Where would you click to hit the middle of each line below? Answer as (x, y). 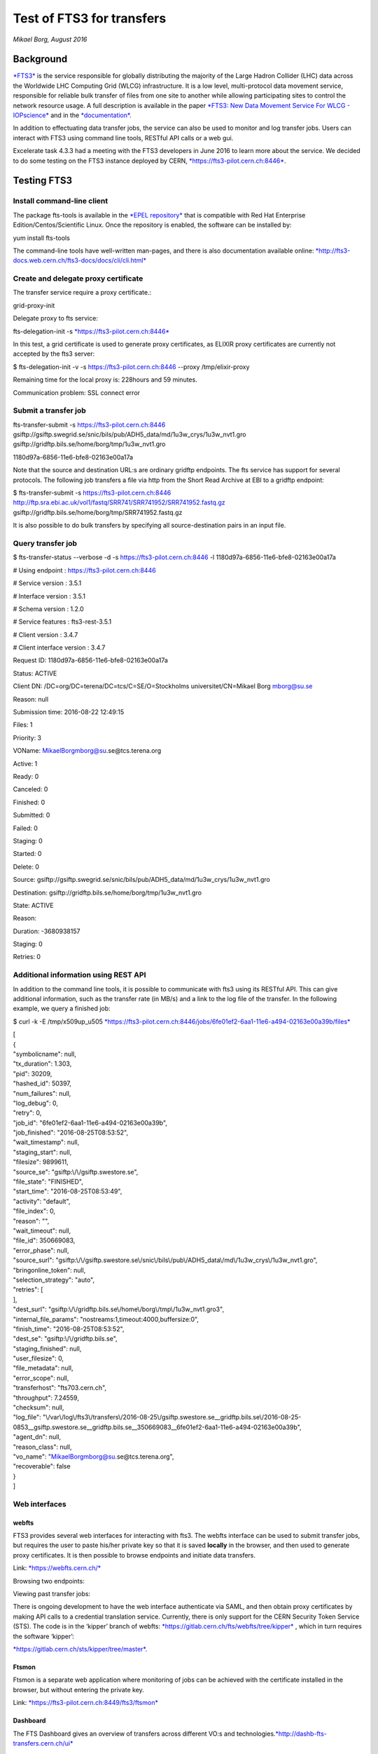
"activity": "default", (42, 1201)
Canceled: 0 (30, 789)
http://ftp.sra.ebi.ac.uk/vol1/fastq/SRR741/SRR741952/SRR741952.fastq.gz (119, 502)
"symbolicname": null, (44, 1054)
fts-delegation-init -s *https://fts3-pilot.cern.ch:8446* (91, 331)
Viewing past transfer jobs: (52, 1594)
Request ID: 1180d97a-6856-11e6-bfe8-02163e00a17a (90, 660)
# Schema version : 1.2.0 (48, 609)
